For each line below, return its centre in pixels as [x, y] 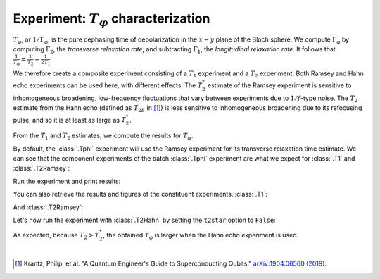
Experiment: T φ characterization [112, 19]
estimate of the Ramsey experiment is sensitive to [280, 85]
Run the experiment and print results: [67, 181]
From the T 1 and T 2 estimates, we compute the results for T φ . [103, 136]
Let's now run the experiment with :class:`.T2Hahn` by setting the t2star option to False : [144, 220]
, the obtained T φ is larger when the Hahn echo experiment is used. [201, 236]
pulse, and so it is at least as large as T [70, 120]
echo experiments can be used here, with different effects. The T [108, 85]
